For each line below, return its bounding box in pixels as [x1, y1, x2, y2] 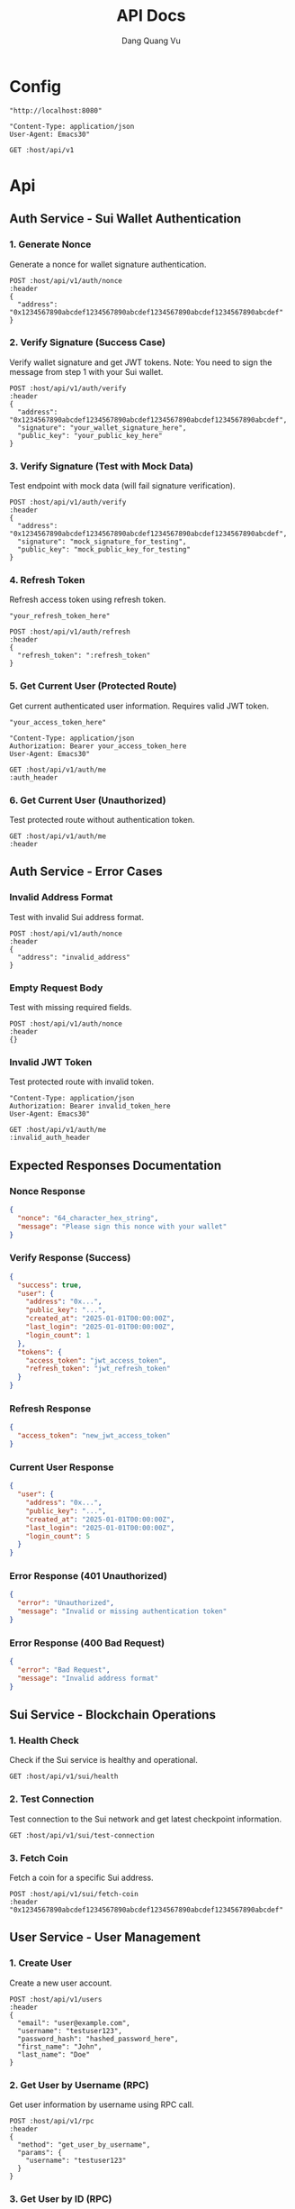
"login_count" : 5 [25, 1531, 91, 1541]
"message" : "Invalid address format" [17, 1674, 159, 1683]
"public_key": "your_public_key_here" [17, 431, 164, 440]
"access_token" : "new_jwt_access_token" [17, 1431, 171, 1440]
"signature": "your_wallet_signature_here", [17, 423, 187, 433]
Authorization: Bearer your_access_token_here [9, 741, 187, 751]
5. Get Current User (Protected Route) [9, 680, 177, 692]
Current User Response [9, 1461, 114, 1474]
